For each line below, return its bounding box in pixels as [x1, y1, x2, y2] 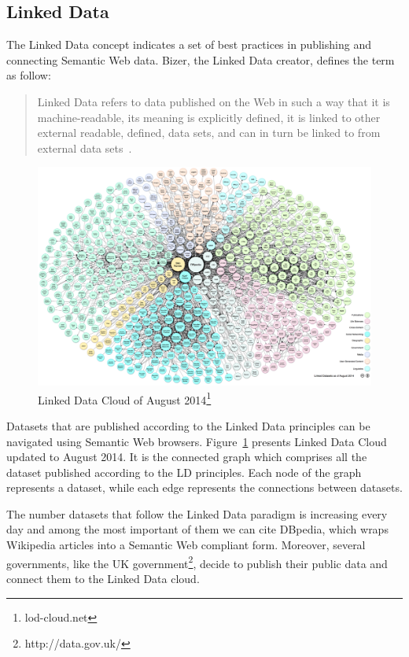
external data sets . [37, 139, 132, 156]
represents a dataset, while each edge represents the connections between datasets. [6, 479, 403, 496]
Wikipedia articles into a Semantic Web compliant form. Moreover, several [6, 537, 366, 553]
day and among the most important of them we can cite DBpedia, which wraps [6, 521, 389, 537]
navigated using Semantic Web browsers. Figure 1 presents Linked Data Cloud [6, 433, 387, 449]
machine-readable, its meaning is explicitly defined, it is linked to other [37, 109, 381, 125]
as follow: [6, 67, 51, 83]
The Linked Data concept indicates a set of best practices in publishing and [6, 36, 371, 53]
